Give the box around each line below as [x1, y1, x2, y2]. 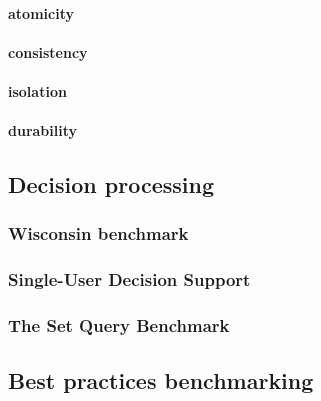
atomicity [8, 2, 74, 23]
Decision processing [8, 169, 214, 200]
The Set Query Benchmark [8, 313, 230, 338]
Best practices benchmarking [8, 365, 314, 396]
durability [8, 120, 78, 141]
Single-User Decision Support [8, 267, 251, 292]
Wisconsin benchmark [8, 221, 189, 246]
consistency [8, 41, 88, 62]
